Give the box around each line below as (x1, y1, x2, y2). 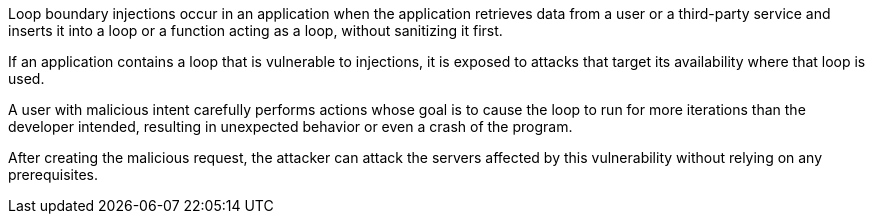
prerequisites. (8, 166, 99, 183)
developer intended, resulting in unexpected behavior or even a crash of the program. (8, 118, 573, 135)
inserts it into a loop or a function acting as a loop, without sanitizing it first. (8, 22, 503, 39)
